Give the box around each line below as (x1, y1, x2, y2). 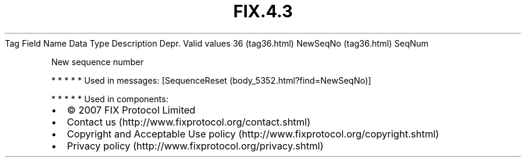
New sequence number (51, 56, 144, 67)
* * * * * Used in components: (51, 93, 169, 104)
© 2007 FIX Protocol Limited (67, 103, 196, 116)
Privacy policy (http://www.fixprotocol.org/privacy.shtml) (67, 139, 324, 152)
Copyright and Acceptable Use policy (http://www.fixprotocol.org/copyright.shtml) (67, 127, 440, 140)
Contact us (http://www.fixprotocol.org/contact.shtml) (67, 115, 311, 128)
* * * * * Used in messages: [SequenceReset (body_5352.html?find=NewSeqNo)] (51, 75, 372, 85)
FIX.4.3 (233, 1, 293, 22)
